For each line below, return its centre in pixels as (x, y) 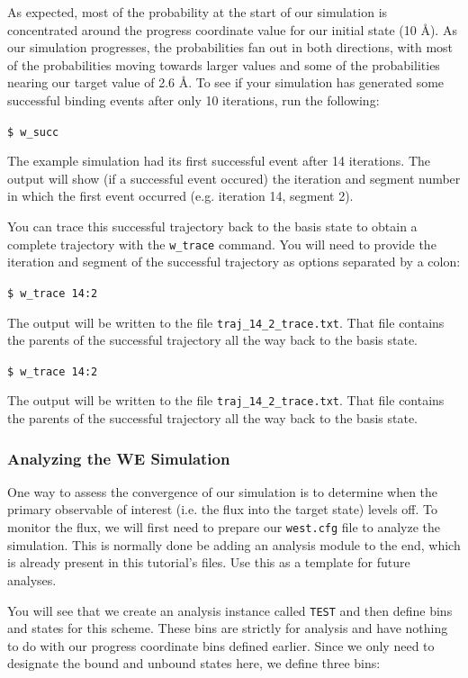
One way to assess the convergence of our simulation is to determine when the (223, 491)
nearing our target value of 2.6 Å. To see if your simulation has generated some (226, 82)
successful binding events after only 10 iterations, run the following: (193, 99)
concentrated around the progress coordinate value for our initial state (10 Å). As (232, 29)
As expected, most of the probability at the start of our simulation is (198, 12)
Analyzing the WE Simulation (119, 458)
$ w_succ (33, 132)
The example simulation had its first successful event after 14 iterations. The (219, 161)
